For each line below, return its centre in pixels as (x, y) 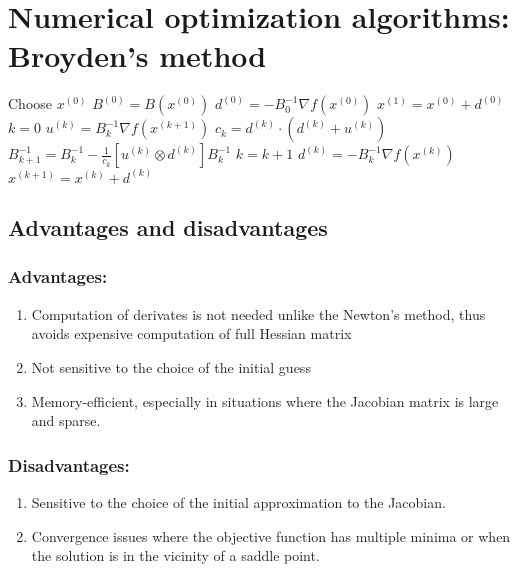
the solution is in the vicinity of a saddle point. (175, 555)
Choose (30, 103)
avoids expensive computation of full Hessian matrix (191, 333)
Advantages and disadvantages (168, 227)
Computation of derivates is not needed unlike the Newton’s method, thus (258, 313)
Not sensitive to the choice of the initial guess (171, 366)
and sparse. (66, 420)
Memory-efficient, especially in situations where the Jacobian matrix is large (265, 400)
